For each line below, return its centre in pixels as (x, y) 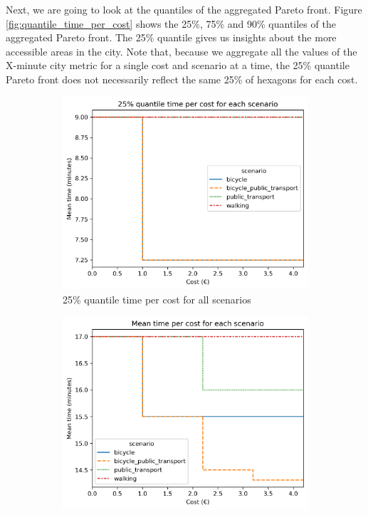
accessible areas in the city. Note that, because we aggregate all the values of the (182, 51)
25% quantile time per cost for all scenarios (157, 299)
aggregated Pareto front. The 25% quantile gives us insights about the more (171, 37)
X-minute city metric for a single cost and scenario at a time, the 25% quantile (178, 65)
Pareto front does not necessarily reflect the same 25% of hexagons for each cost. (182, 79)
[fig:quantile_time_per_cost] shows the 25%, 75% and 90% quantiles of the (171, 23)
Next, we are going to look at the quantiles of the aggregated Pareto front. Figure (184, 9)
